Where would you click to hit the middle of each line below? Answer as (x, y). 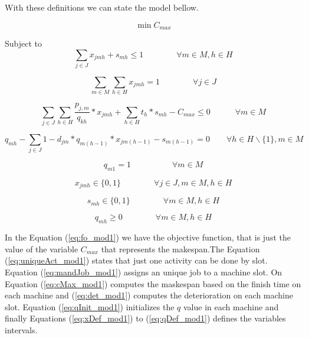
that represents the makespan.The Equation (180, 248)
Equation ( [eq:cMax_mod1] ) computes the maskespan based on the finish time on (153, 283)
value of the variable (42, 248)
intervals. (21, 329)
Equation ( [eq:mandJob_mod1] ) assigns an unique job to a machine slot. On (144, 272)
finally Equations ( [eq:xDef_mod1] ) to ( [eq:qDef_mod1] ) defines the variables (145, 318)
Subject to (24, 43)
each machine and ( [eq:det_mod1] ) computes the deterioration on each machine (149, 295)
